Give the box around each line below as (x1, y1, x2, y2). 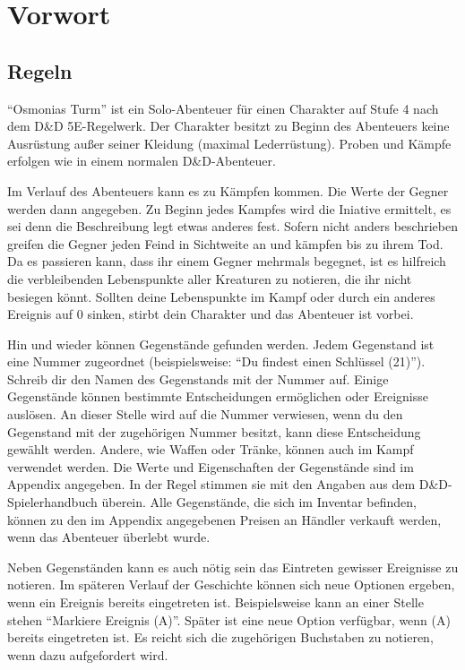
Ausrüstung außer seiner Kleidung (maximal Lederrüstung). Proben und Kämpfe (7, 133, 452, 152)
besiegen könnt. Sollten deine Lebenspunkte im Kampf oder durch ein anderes (7, 287, 435, 305)
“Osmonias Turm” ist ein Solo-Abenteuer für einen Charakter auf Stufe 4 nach (7, 99, 439, 117)
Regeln (7, 56, 73, 84)
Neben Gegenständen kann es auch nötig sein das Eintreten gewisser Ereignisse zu (7, 557, 459, 576)
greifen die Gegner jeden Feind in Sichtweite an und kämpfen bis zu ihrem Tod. (7, 234, 443, 253)
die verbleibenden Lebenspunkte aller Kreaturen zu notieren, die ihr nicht (7, 269, 412, 288)
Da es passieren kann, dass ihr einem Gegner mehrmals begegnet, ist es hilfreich (7, 252, 446, 271)
